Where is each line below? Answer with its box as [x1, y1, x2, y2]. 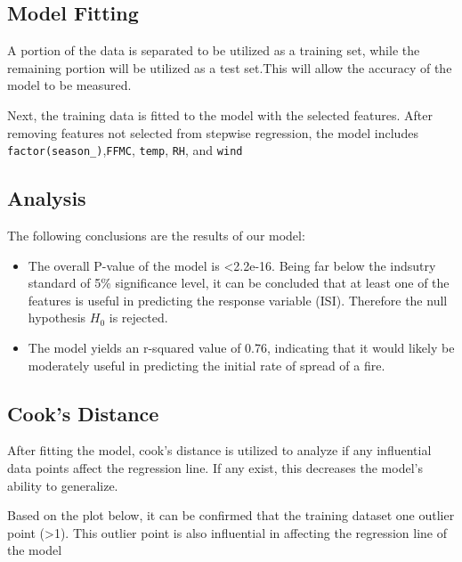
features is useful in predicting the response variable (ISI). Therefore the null [28, 290, 448, 309]
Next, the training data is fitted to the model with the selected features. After [7, 105, 433, 124]
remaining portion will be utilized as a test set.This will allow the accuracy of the [7, 58, 452, 77]
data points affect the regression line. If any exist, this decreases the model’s [7, 458, 423, 476]
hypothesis [28, 308, 86, 327]
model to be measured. [7, 76, 132, 94]
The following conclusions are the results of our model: [7, 226, 305, 245]
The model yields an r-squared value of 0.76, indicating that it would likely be [28, 338, 455, 356]
